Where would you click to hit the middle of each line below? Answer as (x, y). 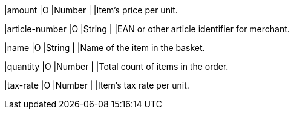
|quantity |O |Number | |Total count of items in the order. (116, 66)
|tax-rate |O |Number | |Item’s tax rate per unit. (97, 85)
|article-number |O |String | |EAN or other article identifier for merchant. (147, 29)
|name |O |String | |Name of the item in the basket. (105, 48)
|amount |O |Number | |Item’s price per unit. (91, 10)
